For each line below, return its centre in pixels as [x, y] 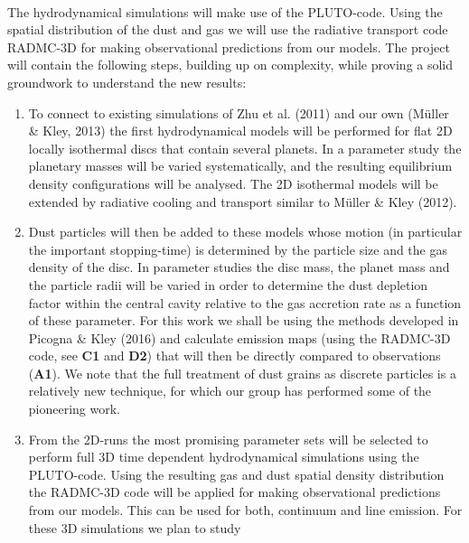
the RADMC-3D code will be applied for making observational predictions [234, 492]
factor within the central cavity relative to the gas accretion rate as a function [245, 302]
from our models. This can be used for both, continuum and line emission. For [245, 510]
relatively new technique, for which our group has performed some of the [230, 391]
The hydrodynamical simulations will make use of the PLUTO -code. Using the [225, 11]
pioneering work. [75, 409]
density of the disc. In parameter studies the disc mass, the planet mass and [239, 267]
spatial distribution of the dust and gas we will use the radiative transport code [228, 29]
